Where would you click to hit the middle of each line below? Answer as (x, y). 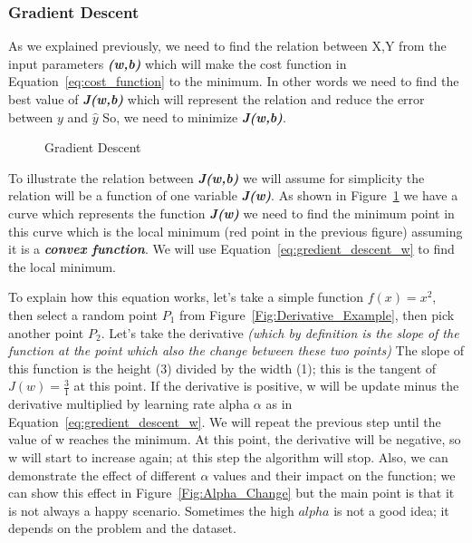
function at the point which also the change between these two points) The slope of (236, 350)
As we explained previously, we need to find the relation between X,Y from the (227, 46)
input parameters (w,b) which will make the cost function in (178, 63)
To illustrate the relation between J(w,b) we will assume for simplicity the (217, 177)
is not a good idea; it (391, 510)
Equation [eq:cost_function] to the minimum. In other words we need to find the (234, 81)
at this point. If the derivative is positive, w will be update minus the (266, 386)
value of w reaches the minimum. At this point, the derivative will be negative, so (235, 439)
